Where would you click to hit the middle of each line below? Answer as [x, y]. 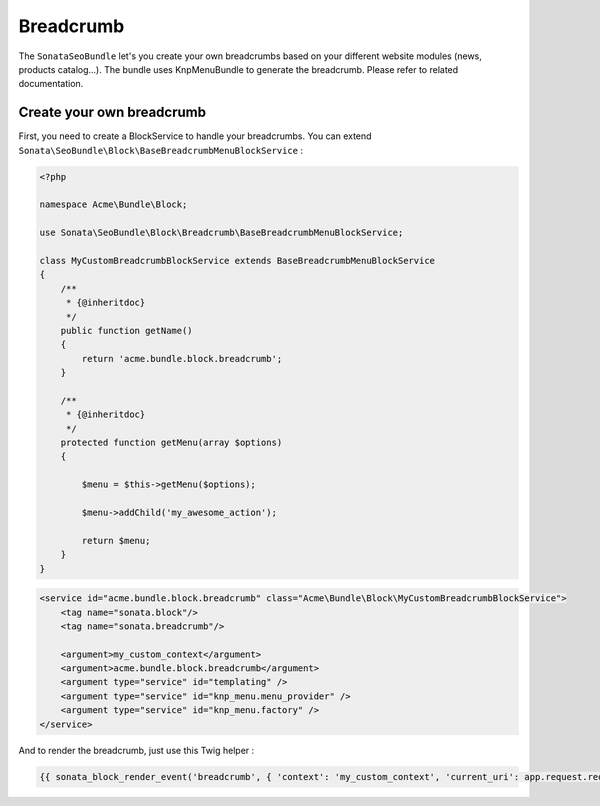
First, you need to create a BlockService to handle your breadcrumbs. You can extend [195, 136]
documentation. [51, 84]
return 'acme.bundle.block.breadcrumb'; [182, 358]
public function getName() [127, 330]
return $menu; [116, 540]
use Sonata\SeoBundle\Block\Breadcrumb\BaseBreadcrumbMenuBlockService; [221, 233]
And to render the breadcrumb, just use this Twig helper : [136, 750]
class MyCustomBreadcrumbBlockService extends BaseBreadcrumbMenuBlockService [237, 260]
